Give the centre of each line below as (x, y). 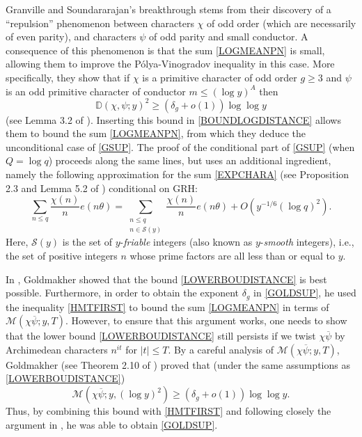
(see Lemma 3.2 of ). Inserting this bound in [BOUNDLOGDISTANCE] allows (173, 119)
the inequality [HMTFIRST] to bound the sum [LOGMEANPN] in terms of (167, 307)
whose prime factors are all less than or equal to (233, 256)
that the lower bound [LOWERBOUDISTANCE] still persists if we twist (161, 336)
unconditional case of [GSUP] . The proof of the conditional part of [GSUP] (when (180, 146)
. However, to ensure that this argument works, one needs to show (206, 320)
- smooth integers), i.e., (307, 242)
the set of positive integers (62, 256)
